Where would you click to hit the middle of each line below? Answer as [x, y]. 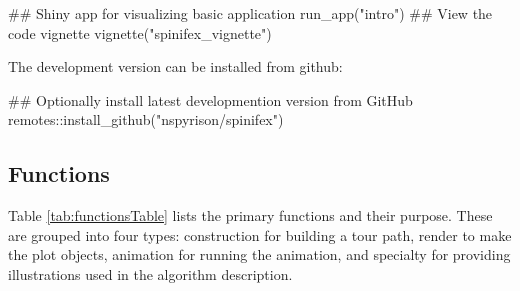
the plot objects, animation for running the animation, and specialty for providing [259, 254]
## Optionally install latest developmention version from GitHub [210, 99]
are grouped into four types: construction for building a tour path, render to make [260, 234]
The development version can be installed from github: [175, 66]
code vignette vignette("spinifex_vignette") [140, 32]
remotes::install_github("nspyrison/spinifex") [146, 119]
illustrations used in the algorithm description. [150, 273]
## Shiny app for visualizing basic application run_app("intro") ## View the [250, 13]
